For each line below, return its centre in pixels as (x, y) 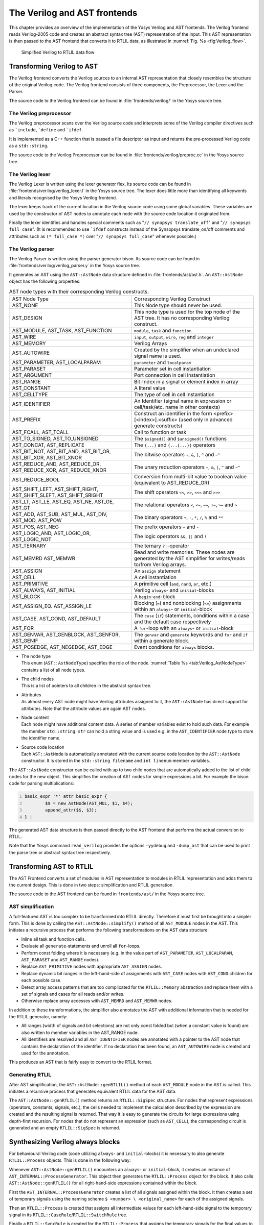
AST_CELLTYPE (30, 394)
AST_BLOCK (26, 596)
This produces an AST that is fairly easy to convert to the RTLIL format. (81, 1062)
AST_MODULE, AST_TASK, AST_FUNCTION (62, 330)
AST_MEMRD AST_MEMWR (44, 558)
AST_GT (21, 508)
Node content (35, 717)
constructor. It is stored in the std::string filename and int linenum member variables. (116, 761)
